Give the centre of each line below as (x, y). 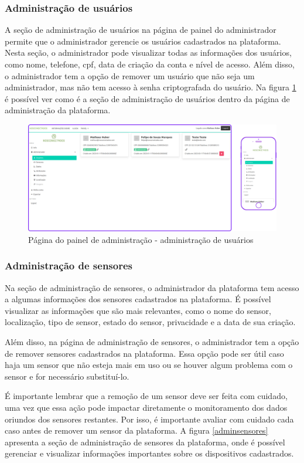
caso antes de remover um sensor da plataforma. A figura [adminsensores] (136, 430)
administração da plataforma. (58, 110)
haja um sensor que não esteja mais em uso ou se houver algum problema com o (149, 365)
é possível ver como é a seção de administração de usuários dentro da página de (147, 98)
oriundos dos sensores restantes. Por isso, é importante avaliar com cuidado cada (149, 419)
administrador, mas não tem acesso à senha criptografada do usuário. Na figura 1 (151, 87)
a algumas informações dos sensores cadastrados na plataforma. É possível (138, 299)
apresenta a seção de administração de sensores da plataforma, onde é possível (145, 442)
